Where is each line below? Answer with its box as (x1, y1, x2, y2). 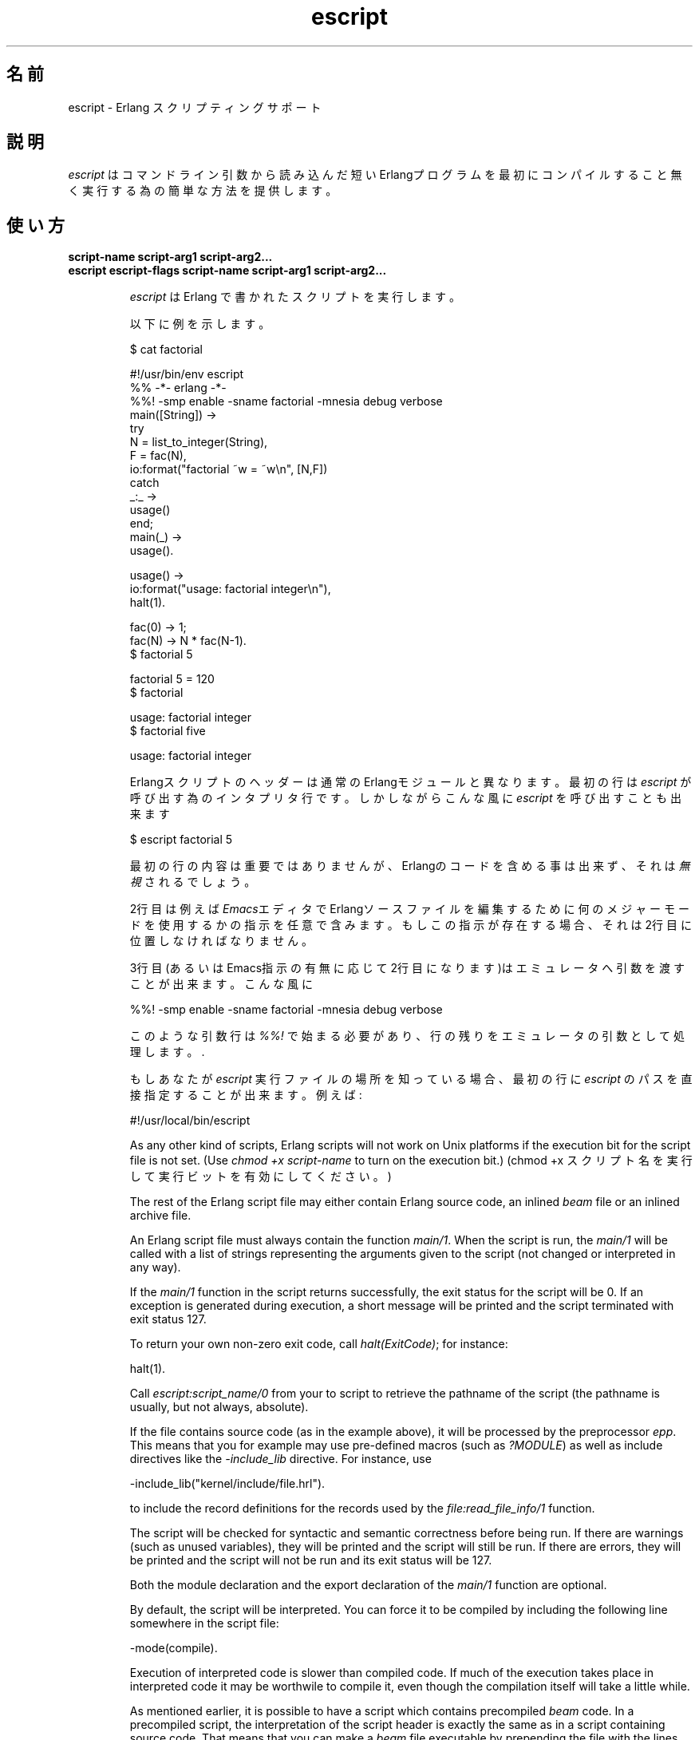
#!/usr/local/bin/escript (129, 1113, 251, 1128)
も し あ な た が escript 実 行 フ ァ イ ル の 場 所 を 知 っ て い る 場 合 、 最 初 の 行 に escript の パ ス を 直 (129, 1072, 693, 1086)
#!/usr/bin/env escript (129, 367, 244, 382)
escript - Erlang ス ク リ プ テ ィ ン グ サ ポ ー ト (68, 100, 322, 114)
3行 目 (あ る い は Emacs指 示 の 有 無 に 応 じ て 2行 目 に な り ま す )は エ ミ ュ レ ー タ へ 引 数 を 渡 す (129, 961, 685, 975)
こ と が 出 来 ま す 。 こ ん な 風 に (129, 977, 314, 991)
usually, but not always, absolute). (129, 1400, 309, 1414)
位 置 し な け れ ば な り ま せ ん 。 (129, 934, 314, 948)
